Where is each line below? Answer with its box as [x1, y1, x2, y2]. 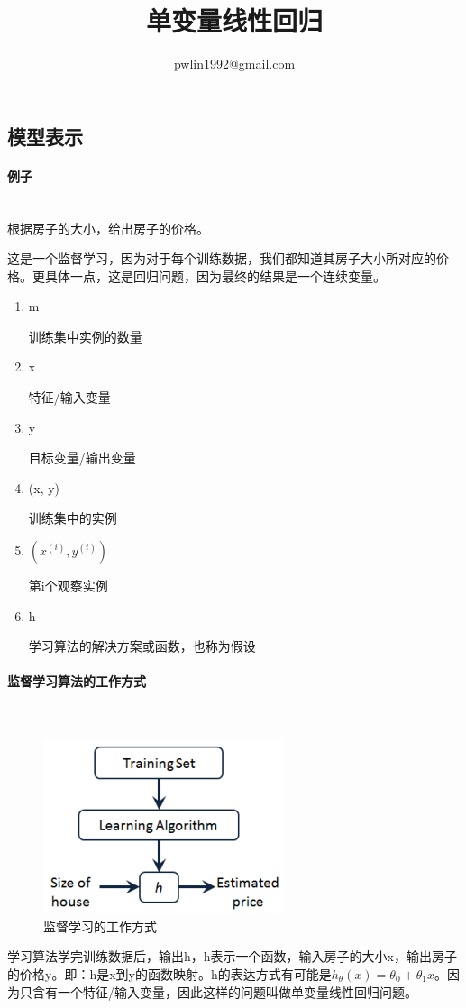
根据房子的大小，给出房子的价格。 [7, 218, 209, 237]
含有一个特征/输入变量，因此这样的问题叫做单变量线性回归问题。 [32, 982, 417, 1001]
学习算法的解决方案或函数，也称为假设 [28, 637, 256, 655]
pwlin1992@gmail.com [173, 54, 296, 73]
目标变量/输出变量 [28, 448, 136, 467]
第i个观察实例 [28, 576, 108, 595]
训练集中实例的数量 [28, 326, 142, 345]
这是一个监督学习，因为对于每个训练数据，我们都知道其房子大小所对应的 [7, 249, 436, 268]
